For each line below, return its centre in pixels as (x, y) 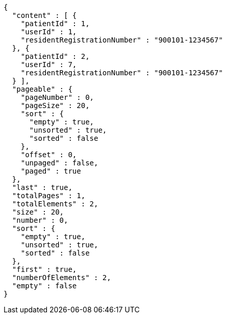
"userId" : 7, (49, 65)
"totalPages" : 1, (49, 196)
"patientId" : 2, (55, 56)
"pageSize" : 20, (55, 105)
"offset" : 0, (49, 155)
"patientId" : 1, (55, 24)
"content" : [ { (44, 15)
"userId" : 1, (49, 32)
